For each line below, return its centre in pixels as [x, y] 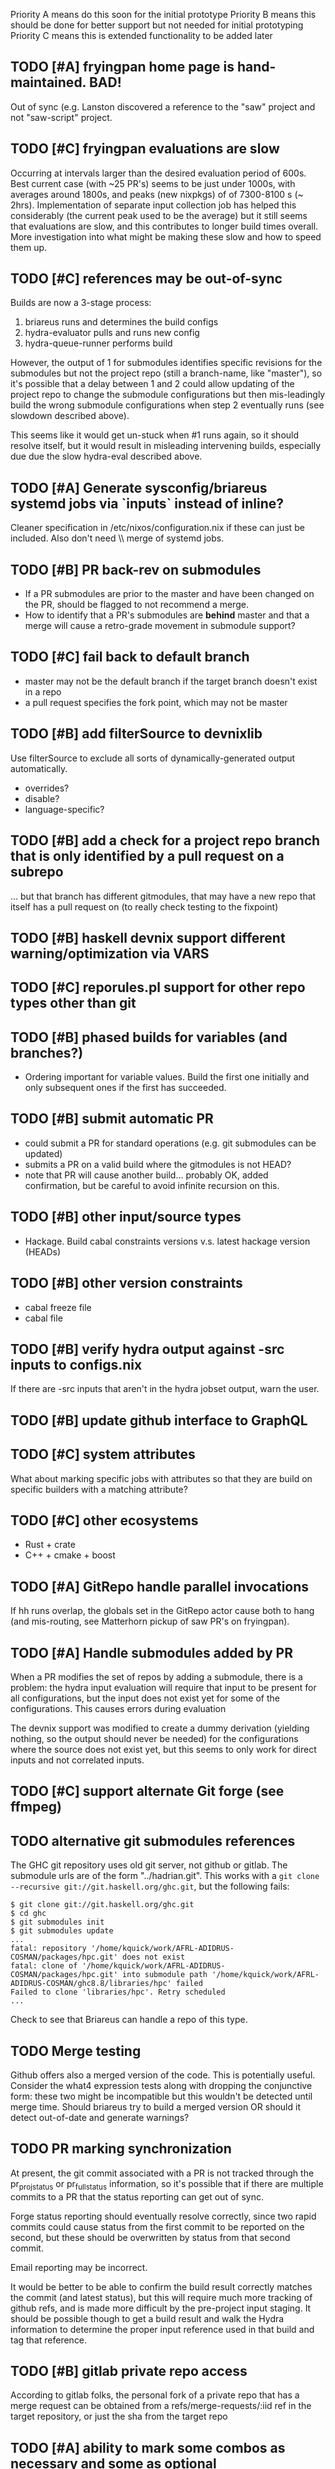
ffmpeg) [36, 1807]
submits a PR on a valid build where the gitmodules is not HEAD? [158, 1164]
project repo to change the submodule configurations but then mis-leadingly [168, 395]
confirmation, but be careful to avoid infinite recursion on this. [152, 1185]
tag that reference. [49, 2340]
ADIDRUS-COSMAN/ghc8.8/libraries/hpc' [91, 1984]
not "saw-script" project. [61, 117]
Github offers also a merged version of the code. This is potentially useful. [163, 2075]
